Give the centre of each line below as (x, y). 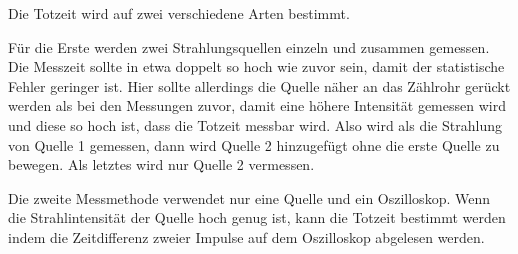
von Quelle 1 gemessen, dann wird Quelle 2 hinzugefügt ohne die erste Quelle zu (254, 144)
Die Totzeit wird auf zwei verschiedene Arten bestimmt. (179, 13)
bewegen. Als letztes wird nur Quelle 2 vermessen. (161, 164)
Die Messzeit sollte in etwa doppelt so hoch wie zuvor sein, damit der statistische (256, 66)
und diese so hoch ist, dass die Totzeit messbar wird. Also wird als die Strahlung (255, 124)
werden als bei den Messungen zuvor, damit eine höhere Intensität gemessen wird (257, 105)
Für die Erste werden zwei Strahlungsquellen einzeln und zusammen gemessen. (249, 46)
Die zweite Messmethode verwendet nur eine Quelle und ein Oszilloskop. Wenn (249, 197)
